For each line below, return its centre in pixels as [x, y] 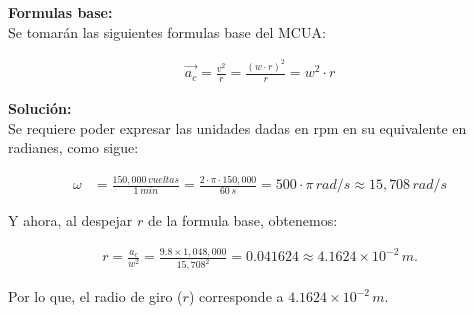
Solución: [40, 107]
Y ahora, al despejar [70, 220]
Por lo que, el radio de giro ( [95, 296]
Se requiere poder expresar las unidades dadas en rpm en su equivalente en [237, 127]
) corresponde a [236, 296]
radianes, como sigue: [73, 147]
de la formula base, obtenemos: [242, 220]
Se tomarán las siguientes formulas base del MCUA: [167, 31]
